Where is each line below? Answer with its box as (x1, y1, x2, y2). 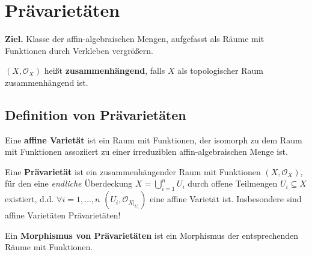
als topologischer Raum (177, 64, 263, 77)
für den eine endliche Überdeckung (5, 177, 133, 190)
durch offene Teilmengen (188, 177, 278, 190)
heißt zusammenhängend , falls (44, 64, 165, 77)
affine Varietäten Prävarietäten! (5, 209, 121, 221)
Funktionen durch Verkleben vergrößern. (5, 44, 154, 56)
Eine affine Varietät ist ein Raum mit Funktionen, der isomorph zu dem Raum (5, 133, 302, 146)
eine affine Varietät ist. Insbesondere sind (150, 193, 302, 205)
